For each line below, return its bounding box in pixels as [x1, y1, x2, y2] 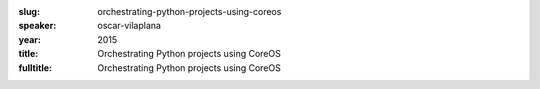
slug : [18, 6, 40, 17]
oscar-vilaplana [97, 20, 162, 32]
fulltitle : [18, 61, 52, 74]
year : [18, 33, 42, 45]
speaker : [18, 20, 57, 32]
